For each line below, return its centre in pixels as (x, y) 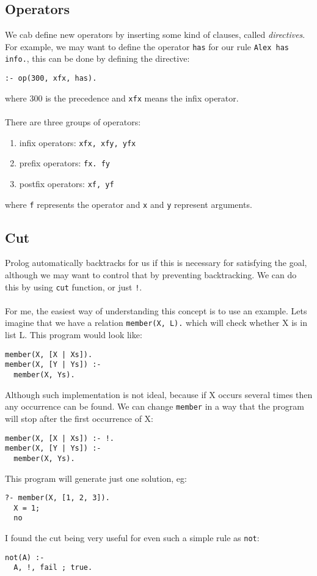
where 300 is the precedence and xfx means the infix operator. (122, 98)
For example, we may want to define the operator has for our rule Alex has (147, 46)
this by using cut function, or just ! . (74, 286)
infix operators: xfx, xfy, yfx (78, 142)
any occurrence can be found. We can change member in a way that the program (155, 406)
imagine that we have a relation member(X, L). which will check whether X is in (156, 323)
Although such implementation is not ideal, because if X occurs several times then (159, 394)
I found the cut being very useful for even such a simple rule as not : (132, 538)
